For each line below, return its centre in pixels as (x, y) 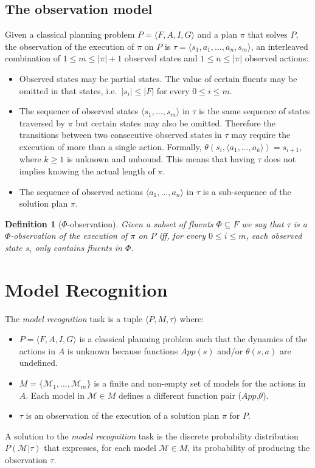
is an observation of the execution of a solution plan (123, 415)
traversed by (42, 122)
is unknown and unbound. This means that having (161, 159)
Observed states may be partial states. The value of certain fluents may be (158, 78)
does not (280, 159)
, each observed (274, 236)
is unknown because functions (123, 350)
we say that (263, 223)
